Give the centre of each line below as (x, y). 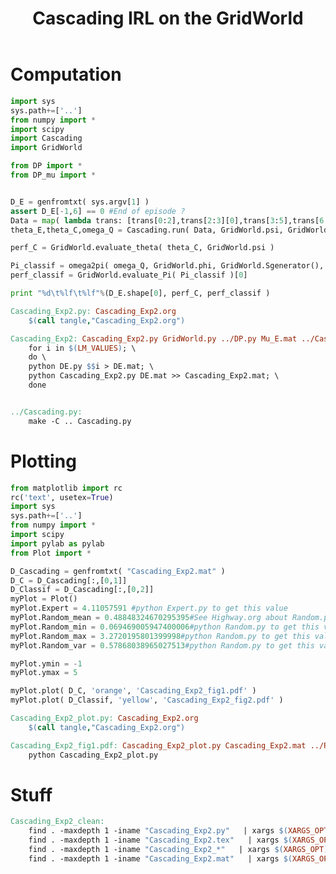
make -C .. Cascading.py (80, 421)
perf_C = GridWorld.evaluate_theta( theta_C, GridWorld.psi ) (142, 248)
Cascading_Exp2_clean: (57, 822)
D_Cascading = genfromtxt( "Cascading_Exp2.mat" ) (118, 571)
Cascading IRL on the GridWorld (168, 18)
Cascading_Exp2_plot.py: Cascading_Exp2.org (104, 718)
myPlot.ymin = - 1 (46, 663)
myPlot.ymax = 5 (44, 673)
